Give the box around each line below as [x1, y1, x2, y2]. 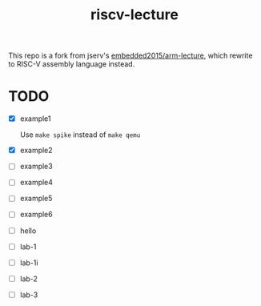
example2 [19, 146, 54, 155]
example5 [19, 194, 53, 203]
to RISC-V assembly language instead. [8, 59, 135, 69]
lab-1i [19, 258, 38, 268]
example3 [19, 162, 54, 171]
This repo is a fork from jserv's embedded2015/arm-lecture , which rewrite [8, 50, 253, 61]
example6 [19, 210, 54, 219]
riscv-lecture [90, 6, 179, 24]
